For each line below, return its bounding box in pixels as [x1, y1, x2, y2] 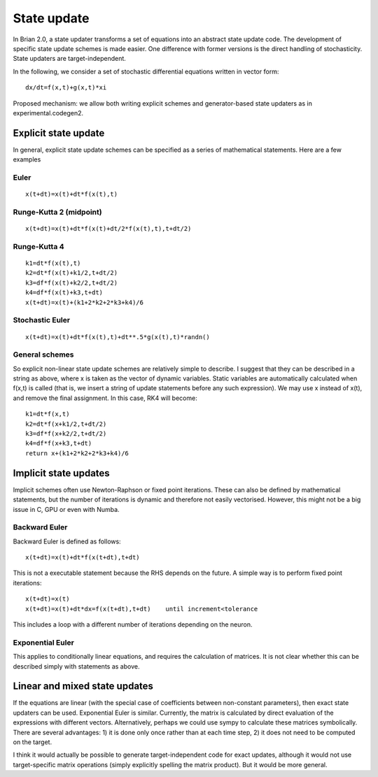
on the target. [13, 738, 52, 746]
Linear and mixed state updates [13, 680, 154, 692]
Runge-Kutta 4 [13, 241, 64, 251]
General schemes [13, 350, 74, 359]
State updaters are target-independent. [13, 55, 126, 63]
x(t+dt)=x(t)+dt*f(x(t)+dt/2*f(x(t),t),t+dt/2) [25, 224, 192, 233]
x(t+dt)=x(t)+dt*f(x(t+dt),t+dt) [25, 553, 140, 562]
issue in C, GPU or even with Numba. [13, 505, 120, 513]
